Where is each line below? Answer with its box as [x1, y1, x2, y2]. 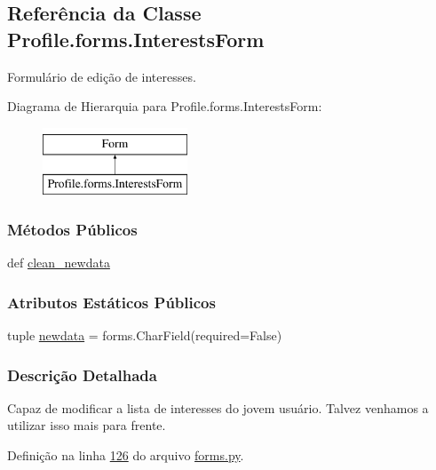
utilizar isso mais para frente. [7, 416, 166, 434]
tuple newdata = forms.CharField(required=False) [7, 325, 282, 344]
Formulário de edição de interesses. [7, 67, 196, 85]
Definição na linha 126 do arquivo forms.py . [7, 445, 244, 464]
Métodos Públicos [7, 218, 138, 240]
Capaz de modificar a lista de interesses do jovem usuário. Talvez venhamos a [7, 398, 429, 417]
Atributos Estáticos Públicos [7, 291, 216, 313]
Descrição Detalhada [7, 363, 157, 386]
